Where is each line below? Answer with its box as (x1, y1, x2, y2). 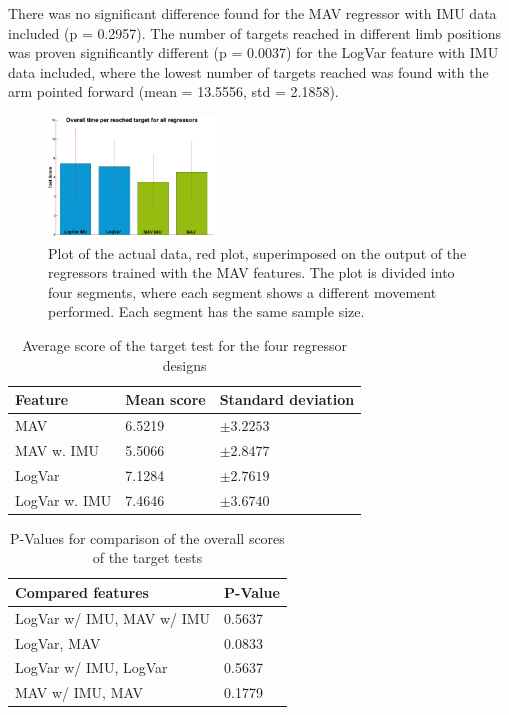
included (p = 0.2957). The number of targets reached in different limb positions (8, 22, 502, 43)
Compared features (15, 581, 149, 602)
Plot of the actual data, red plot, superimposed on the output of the (48, 242, 467, 263)
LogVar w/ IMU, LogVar (15, 657, 168, 678)
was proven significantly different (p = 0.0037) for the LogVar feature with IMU (8, 42, 499, 63)
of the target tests (92, 547, 203, 568)
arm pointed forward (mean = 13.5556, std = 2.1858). (8, 81, 339, 102)
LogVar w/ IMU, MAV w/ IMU (15, 607, 211, 628)
